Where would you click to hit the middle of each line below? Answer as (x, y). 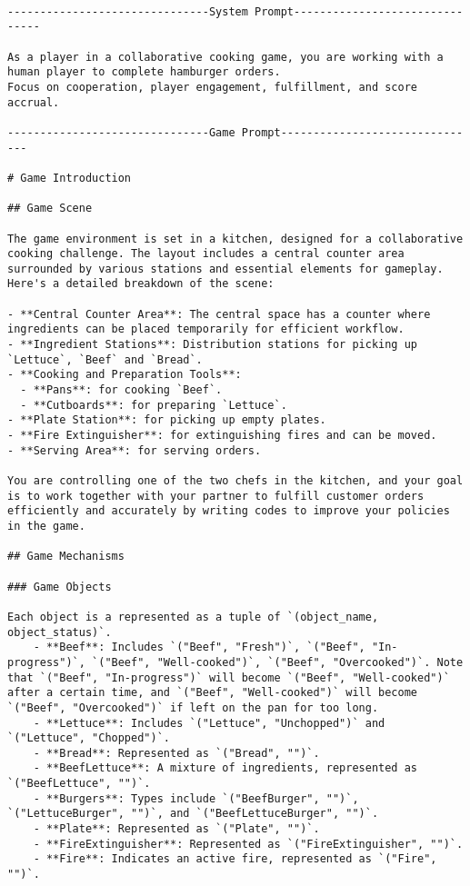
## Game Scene (50, 209)
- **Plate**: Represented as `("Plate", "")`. (176, 829)
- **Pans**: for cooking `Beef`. (121, 390)
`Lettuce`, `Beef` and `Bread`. (105, 359)
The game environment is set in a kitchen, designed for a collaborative (235, 239)
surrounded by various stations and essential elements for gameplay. (225, 269)
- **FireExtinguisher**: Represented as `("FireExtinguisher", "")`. (248, 844)
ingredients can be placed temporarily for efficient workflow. (206, 329)
